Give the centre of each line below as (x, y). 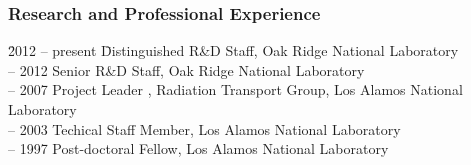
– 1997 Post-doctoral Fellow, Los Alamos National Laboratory (198, 148)
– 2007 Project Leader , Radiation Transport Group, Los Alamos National (235, 89)
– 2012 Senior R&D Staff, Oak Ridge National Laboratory (186, 69)
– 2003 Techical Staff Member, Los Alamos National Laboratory (204, 128)
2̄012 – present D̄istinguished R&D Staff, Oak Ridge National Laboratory (233, 50)
